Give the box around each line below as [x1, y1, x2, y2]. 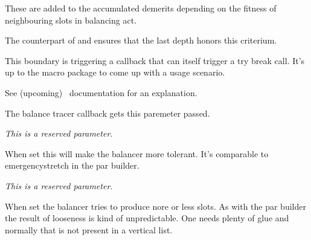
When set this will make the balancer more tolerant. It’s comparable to [5, 147, 269, 160]
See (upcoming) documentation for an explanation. [5, 86, 197, 99]
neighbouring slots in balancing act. [5, 13, 137, 26]
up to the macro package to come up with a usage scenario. [5, 66, 225, 79]
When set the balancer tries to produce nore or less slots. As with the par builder [5, 199, 306, 212]
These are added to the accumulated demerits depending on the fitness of [5, 2, 277, 14]
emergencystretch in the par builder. [5, 159, 139, 172]
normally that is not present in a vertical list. [5, 223, 173, 236]
